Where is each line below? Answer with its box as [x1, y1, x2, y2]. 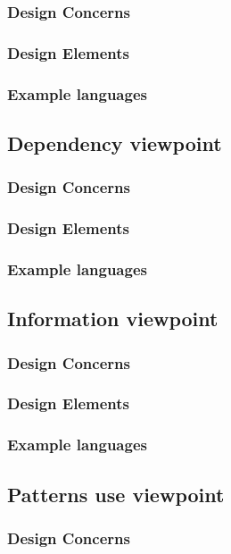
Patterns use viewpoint [7, 480, 225, 508]
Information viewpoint [7, 305, 219, 332]
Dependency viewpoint [7, 129, 222, 156]
